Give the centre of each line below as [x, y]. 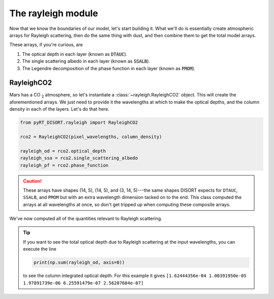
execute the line [40, 249]
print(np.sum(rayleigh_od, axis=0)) [79, 262]
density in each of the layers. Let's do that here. [59, 109]
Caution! [32, 181]
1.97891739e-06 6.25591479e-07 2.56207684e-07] [83, 283]
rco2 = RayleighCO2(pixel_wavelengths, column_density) [91, 137]
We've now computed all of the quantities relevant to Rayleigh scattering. [86, 219]
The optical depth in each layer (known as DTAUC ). [75, 54]
